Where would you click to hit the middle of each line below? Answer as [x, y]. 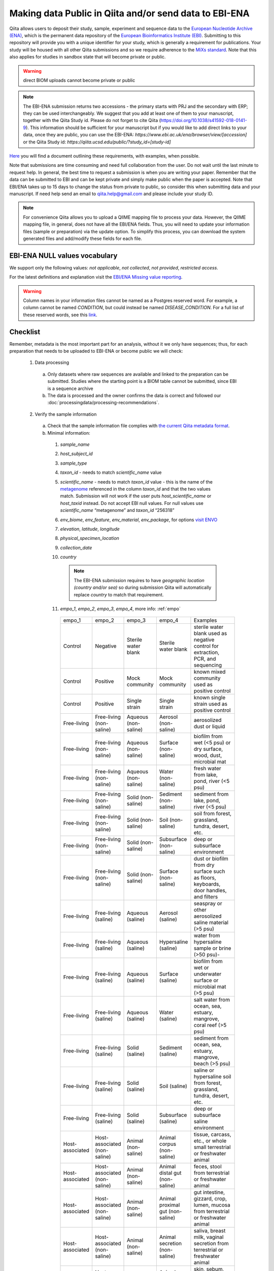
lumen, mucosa [212, 1205]
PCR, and [205, 659]
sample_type [74, 463]
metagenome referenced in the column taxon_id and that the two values [135, 489]
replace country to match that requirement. [119, 594]
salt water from [212, 1000]
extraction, [207, 652]
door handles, [210, 891]
